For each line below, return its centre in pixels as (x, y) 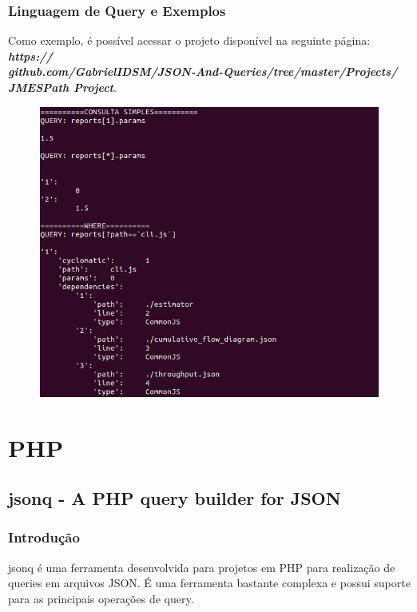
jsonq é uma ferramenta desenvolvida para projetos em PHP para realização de (202, 567)
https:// (30, 56)
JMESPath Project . (62, 87)
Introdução (44, 537)
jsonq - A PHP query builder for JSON (175, 498)
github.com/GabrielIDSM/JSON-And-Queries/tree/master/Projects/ (203, 72)
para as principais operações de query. (101, 598)
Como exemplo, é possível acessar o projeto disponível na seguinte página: (189, 40)
